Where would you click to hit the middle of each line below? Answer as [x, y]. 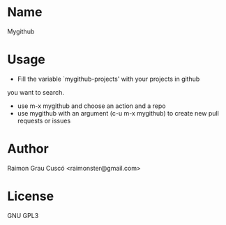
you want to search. [36, 92]
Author [28, 149]
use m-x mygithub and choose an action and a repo [91, 106]
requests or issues [44, 121]
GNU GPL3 [23, 215]
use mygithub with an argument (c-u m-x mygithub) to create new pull [118, 113]
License [31, 196]
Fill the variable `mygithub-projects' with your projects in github [108, 79]
